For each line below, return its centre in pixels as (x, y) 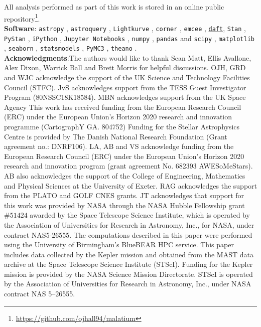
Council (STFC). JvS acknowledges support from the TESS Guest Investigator (125, 87)
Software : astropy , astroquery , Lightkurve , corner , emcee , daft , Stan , (125, 28)
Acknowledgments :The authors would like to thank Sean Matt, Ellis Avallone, (128, 57)
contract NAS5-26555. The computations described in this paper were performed (128, 234)
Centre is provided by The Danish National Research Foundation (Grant (116, 136)
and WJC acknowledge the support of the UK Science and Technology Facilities (127, 77)
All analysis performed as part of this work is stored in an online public (114, 7)
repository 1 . (22, 18)
